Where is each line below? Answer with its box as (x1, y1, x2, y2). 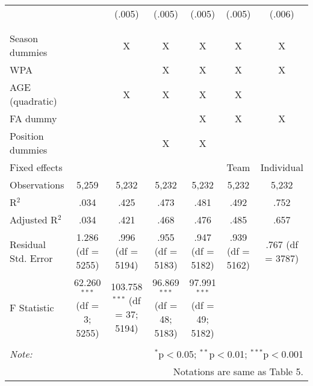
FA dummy (10, 111, 57, 125)
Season (10, 31, 39, 45)
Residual (10, 237, 46, 251)
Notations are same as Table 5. (173, 364, 303, 378)
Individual (260, 160, 303, 174)
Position (10, 129, 44, 143)
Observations (10, 178, 64, 191)
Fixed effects (10, 160, 63, 174)
